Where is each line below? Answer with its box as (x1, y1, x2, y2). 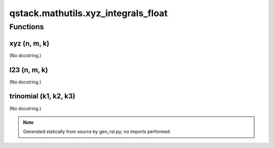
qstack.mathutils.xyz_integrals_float (9, 8, 168, 19)
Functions (9, 22, 44, 31)
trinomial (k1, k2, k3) (9, 92, 76, 101)
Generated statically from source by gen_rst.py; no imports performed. (23, 129, 171, 135)
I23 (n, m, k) (9, 66, 48, 74)
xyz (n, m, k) (9, 39, 50, 47)
